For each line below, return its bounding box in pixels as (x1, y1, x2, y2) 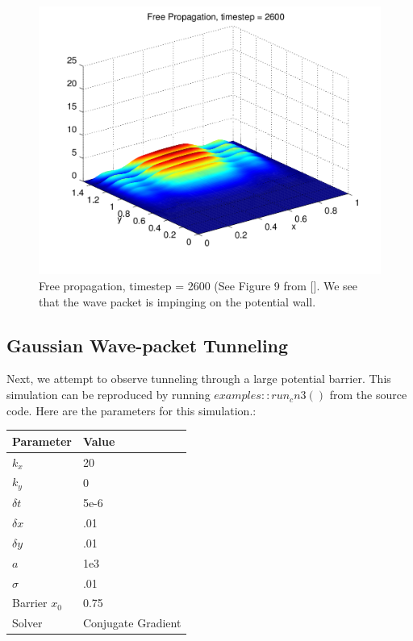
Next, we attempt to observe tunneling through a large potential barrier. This (6, 370, 391, 387)
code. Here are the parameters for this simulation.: (6, 402, 257, 418)
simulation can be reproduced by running (6, 386, 211, 403)
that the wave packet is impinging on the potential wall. (39, 293, 316, 310)
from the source (329, 386, 407, 403)
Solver (12, 614, 43, 631)
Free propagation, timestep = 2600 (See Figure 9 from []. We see (39, 277, 358, 294)
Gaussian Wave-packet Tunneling (6, 332, 289, 357)
